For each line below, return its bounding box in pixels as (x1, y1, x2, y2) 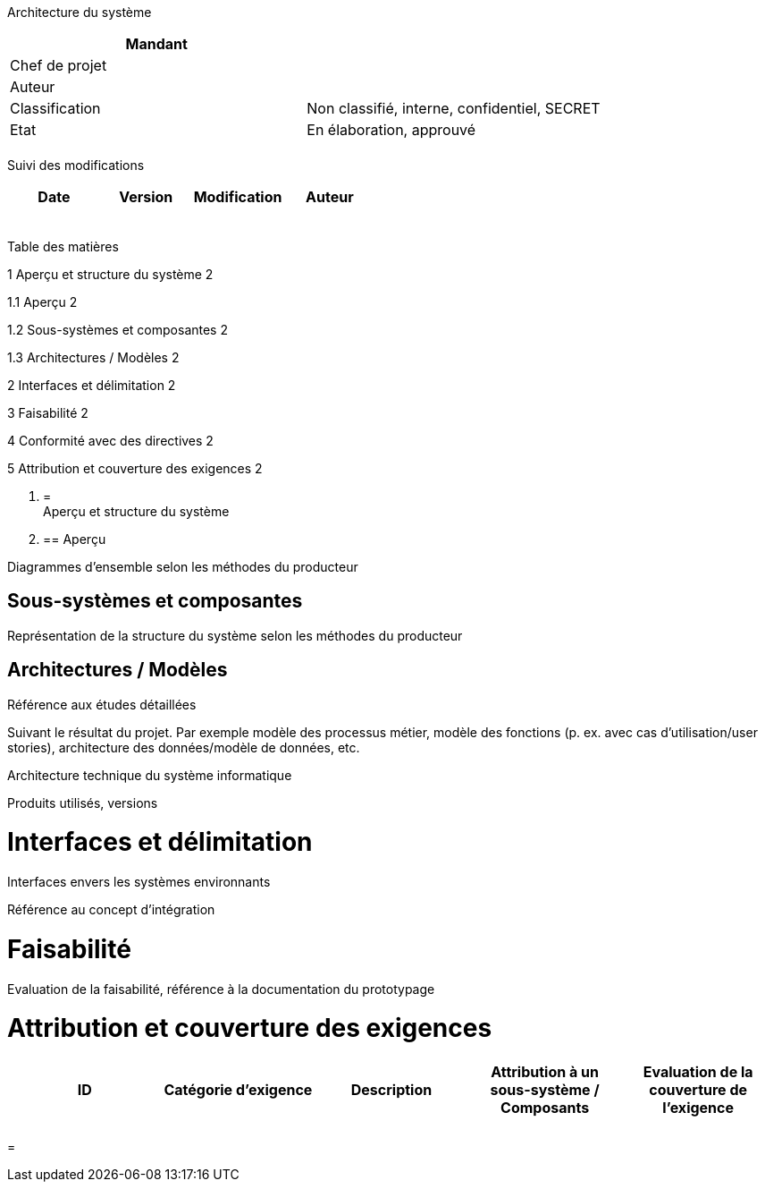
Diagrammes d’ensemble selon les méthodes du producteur (7, 559, 358, 574)
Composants (500, 1099, 590, 1117)
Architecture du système (7, 4, 152, 20)
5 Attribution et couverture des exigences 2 (7, 461, 263, 476)
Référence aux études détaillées (7, 696, 197, 712)
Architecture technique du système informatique (7, 767, 292, 783)
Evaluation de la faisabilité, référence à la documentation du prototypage (7, 981, 435, 997)
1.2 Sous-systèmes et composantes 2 (7, 322, 228, 337)
